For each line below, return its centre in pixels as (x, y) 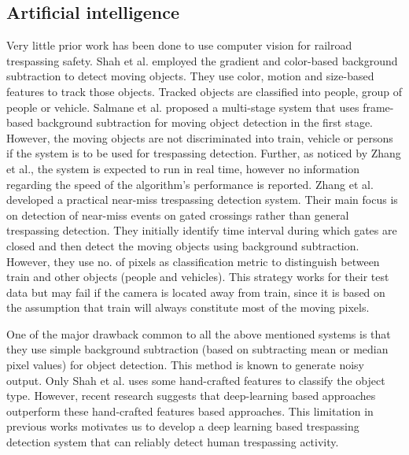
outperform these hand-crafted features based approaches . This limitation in (190, 411)
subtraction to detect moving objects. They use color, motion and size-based (190, 76)
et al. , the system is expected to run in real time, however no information (183, 168)
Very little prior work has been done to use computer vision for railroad (179, 45)
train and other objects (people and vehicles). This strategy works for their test (198, 277)
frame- (378, 107)
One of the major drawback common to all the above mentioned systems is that (199, 333)
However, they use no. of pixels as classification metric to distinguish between (193, 261)
